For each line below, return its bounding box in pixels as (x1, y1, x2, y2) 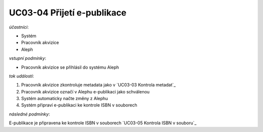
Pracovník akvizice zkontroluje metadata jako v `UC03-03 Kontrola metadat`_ (21, 82, 176, 88)
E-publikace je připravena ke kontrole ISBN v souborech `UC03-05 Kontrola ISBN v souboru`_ (9, 120, 197, 126)
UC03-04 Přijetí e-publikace (9, 7, 127, 18)
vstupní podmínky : (9, 56, 46, 61)
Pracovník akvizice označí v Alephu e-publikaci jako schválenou (21, 88, 150, 94)
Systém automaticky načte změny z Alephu (21, 96, 108, 102)
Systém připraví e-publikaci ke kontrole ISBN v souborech (21, 102, 137, 108)
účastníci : (9, 24, 29, 30)
